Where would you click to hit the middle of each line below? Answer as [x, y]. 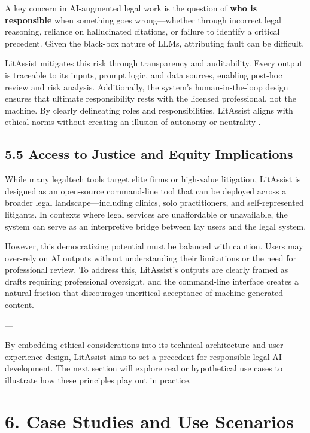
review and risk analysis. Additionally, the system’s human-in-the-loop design [147, 86]
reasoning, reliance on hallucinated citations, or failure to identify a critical [142, 31]
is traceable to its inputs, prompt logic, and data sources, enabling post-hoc [144, 74]
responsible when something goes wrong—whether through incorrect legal [143, 19]
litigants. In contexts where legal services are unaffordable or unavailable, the [146, 214]
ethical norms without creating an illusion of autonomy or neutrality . [133, 122]
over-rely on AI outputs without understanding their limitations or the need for [151, 257]
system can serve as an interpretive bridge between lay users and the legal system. [156, 226]
